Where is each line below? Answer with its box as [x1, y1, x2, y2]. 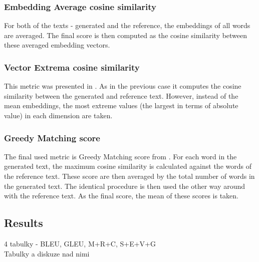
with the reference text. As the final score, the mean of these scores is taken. [4, 190, 238, 201]
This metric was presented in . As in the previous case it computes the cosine [4, 81, 241, 91]
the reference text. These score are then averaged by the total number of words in [4, 171, 255, 181]
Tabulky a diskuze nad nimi [4, 248, 90, 258]
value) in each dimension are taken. [4, 110, 113, 120]
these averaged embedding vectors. [4, 40, 110, 50]
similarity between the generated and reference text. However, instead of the [4, 90, 238, 101]
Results [4, 215, 43, 230]
